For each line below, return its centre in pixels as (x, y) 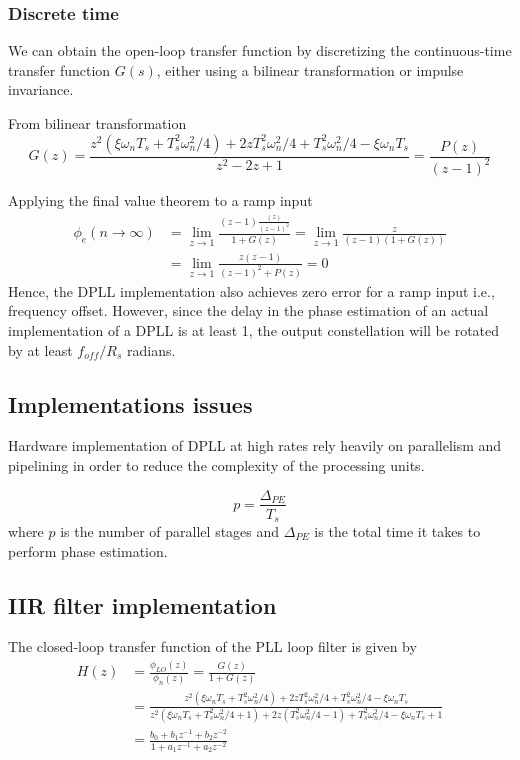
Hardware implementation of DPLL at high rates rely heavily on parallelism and (255, 445)
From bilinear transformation (97, 123)
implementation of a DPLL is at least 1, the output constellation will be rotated (254, 329)
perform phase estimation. (88, 550)
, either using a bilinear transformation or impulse (310, 69)
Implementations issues (130, 403)
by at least (40, 349)
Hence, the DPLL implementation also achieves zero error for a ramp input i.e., (251, 290)
